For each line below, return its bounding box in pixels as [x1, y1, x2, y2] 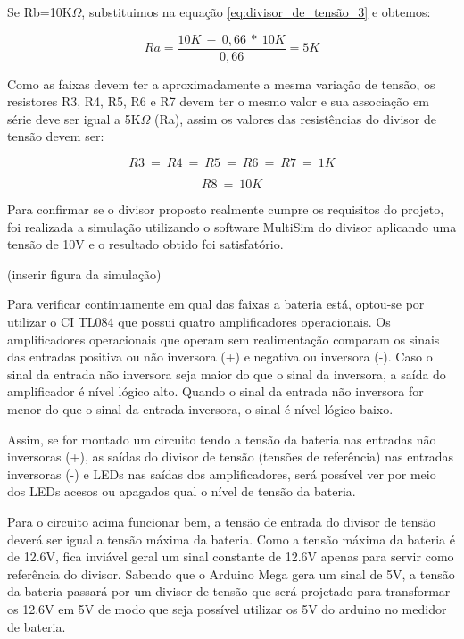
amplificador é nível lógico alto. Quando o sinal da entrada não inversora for [7, 382, 424, 401]
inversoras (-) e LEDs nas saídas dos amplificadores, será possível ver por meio [7, 464, 436, 483]
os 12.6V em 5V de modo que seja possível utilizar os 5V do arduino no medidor [7, 599, 447, 618]
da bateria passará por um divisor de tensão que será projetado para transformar [7, 582, 451, 601]
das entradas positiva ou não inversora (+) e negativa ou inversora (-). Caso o [7, 347, 433, 366]
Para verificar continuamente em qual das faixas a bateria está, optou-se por [7, 295, 425, 313]
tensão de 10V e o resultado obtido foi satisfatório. [7, 235, 284, 253]
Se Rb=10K [7, 3, 72, 21]
